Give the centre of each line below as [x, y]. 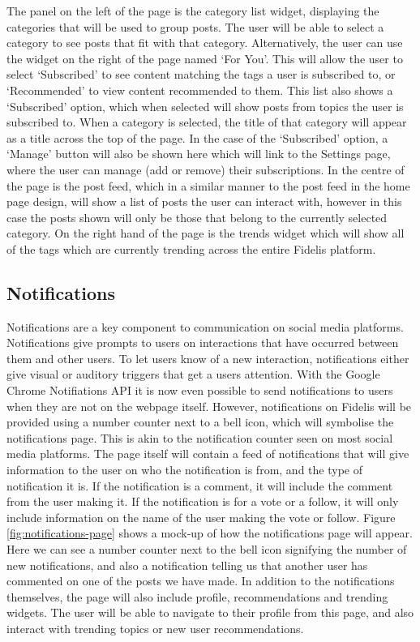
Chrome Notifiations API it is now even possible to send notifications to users [200, 390]
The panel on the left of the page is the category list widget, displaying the [193, 11]
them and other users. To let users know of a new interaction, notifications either [208, 358]
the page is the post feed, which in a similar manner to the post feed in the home [208, 185]
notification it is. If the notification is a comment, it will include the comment [200, 485]
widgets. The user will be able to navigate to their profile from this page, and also [210, 612]
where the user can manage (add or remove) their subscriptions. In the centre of [206, 169]
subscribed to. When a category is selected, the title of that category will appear [207, 122]
